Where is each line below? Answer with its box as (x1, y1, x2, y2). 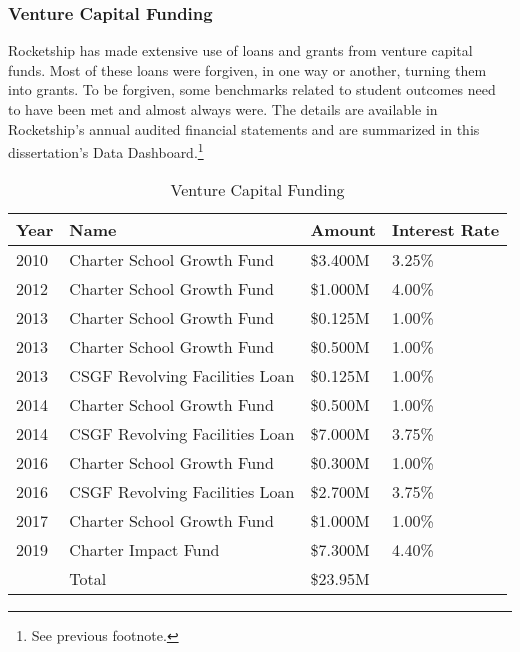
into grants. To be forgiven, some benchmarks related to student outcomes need (8, 79, 496, 100)
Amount (310, 218, 376, 242)
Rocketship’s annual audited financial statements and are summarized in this (8, 118, 480, 139)
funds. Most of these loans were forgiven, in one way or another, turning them (8, 59, 487, 80)
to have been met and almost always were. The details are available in (8, 99, 438, 119)
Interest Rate (391, 218, 500, 242)
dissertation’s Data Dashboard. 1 (8, 139, 204, 162)
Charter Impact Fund (69, 538, 220, 562)
